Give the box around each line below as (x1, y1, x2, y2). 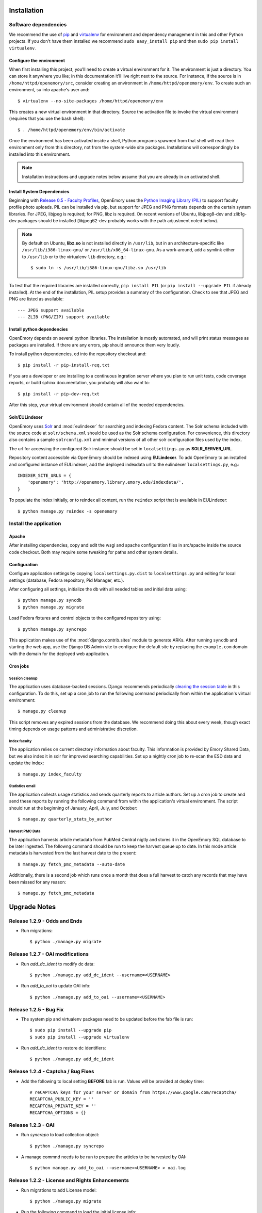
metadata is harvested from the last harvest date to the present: (9, 850, 137, 856)
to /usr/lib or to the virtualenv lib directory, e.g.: (22, 254, 126, 260)
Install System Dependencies (9, 188, 69, 194)
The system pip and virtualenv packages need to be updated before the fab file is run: (21, 1016, 193, 1022)
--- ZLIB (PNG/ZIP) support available (17, 314, 110, 320)
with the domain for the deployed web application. (9, 651, 110, 656)
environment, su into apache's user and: (9, 87, 90, 93)
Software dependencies (9, 21, 67, 28)
